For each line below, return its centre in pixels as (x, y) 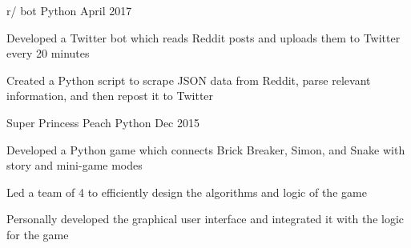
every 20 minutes (48, 53)
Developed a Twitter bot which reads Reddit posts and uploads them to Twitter (203, 37)
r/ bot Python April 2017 (69, 10)
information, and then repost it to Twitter (110, 96)
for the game (38, 234)
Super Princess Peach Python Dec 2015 (103, 122)
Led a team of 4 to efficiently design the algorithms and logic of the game (187, 192)
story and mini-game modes (75, 165)
